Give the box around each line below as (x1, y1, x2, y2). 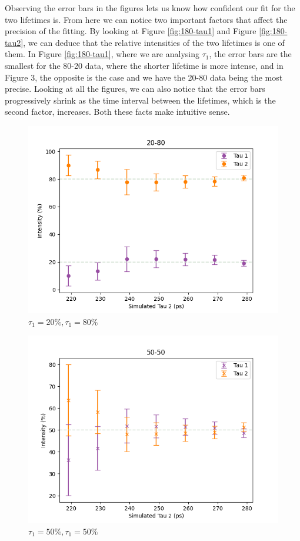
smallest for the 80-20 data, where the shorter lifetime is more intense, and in (5, 59, 284, 71)
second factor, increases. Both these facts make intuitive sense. (5, 105, 230, 118)
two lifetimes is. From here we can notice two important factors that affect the (5, 13, 288, 25)
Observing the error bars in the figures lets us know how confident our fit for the (5, 2, 295, 14)
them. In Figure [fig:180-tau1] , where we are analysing (5, 48, 199, 60)
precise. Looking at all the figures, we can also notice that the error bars (5, 82, 265, 95)
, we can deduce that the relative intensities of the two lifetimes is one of (23, 36, 285, 48)
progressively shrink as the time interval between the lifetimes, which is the (5, 94, 276, 106)
